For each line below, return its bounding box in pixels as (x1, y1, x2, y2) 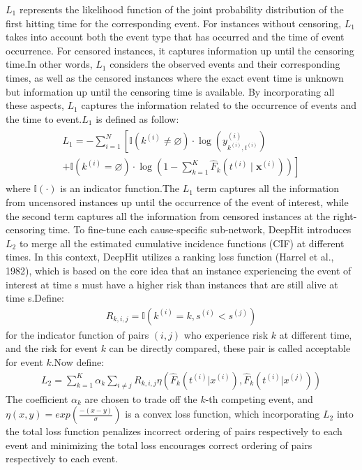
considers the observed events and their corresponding (110, 57, 340, 71)
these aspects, (6, 98, 64, 112)
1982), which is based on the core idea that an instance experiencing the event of (6, 263, 352, 277)
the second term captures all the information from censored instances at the (6, 208, 330, 223)
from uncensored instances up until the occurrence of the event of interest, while (6, 195, 349, 210)
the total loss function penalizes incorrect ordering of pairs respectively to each (6, 424, 342, 439)
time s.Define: (6, 291, 64, 305)
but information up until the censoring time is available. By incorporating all (6, 84, 335, 98)
